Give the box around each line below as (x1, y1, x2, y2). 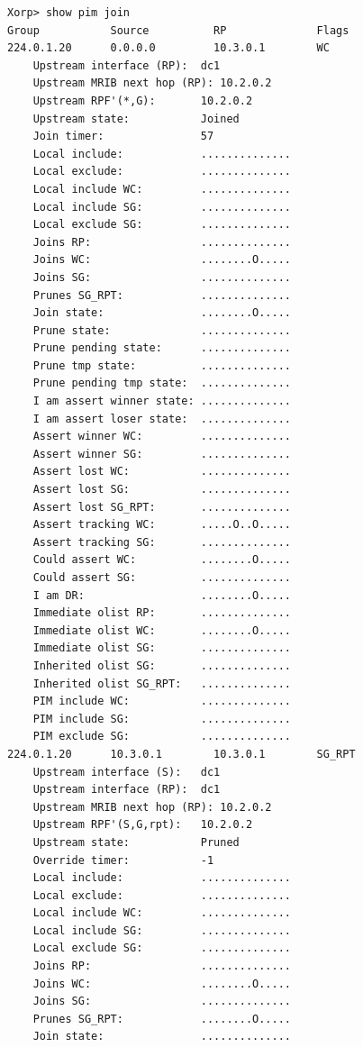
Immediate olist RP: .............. (32, 606, 291, 620)
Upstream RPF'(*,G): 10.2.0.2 (32, 94, 253, 107)
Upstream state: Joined (32, 112, 240, 125)
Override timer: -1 (32, 853, 214, 867)
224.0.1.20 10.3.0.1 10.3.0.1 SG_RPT (7, 747, 356, 760)
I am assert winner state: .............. (32, 395, 291, 408)
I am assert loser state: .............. (32, 412, 291, 425)
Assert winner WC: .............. (32, 430, 291, 443)
